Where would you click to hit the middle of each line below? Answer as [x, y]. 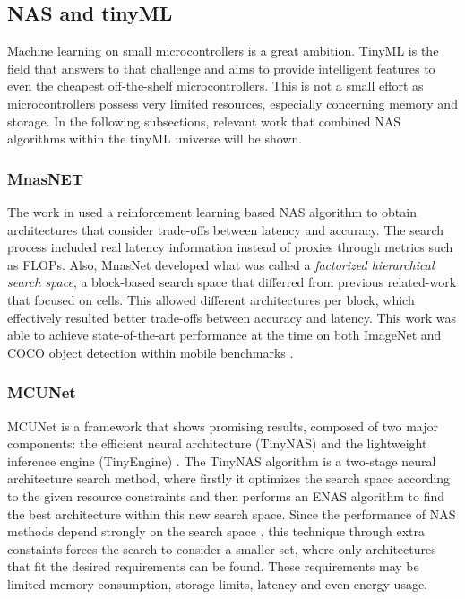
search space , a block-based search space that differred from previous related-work [232, 282]
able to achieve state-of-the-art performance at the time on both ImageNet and [224, 335]
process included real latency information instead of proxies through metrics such [230, 247]
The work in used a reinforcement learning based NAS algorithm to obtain [212, 211]
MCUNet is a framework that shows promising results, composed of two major [223, 425]
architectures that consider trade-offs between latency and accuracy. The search [225, 229]
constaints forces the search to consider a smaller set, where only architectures [222, 548]
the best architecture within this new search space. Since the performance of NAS [232, 513]
